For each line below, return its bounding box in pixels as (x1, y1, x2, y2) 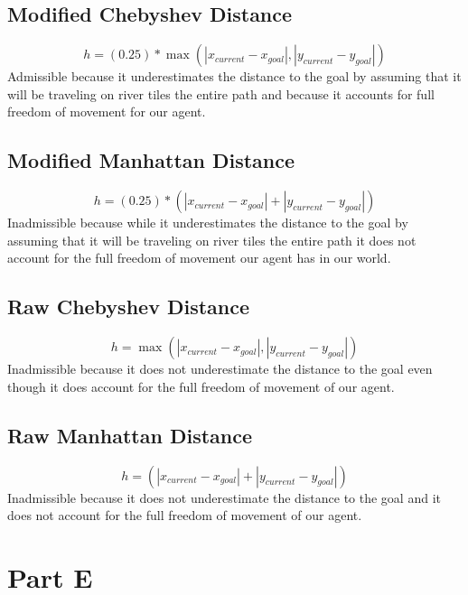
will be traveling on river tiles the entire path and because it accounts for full (7, 84, 435, 103)
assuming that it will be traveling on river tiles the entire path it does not (7, 230, 417, 249)
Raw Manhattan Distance (7, 421, 253, 449)
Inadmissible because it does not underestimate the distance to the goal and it (7, 488, 441, 507)
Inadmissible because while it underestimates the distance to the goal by (7, 213, 408, 232)
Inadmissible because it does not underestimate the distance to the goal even (7, 359, 433, 378)
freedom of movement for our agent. (7, 102, 206, 121)
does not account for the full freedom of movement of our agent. (7, 506, 362, 525)
